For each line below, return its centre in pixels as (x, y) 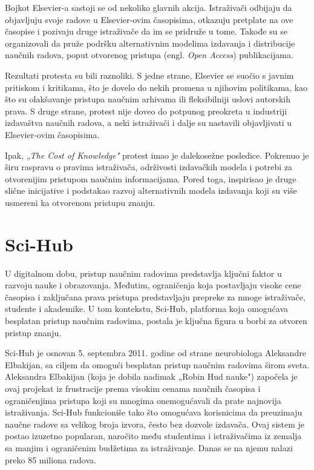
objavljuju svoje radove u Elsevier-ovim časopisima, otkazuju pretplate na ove (149, 19)
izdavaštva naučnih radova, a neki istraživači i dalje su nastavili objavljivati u (149, 123)
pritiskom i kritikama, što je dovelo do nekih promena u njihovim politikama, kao (156, 87)
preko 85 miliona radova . (51, 459)
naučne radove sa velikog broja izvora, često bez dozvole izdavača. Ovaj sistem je (155, 424)
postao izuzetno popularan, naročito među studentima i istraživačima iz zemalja (153, 436)
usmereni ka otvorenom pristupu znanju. (80, 202)
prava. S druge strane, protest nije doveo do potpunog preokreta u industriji (146, 111)
